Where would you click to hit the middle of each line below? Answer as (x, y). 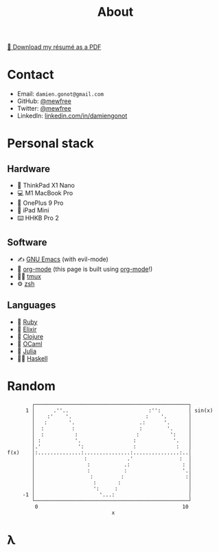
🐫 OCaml (30, 344)
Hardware (28, 169)
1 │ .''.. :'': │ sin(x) (119, 410)
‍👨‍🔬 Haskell (32, 358)
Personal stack (50, 143)
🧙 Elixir (27, 329)
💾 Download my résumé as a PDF (54, 47)
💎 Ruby (27, 322)
